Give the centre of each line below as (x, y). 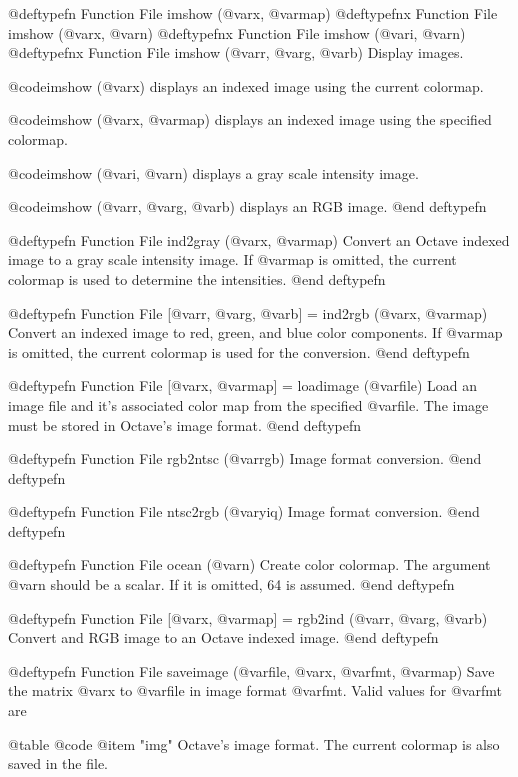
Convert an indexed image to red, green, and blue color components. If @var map (255, 332)
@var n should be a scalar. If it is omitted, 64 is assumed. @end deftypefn (231, 584)
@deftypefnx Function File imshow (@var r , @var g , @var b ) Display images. (236, 52)
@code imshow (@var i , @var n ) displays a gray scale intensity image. (213, 172)
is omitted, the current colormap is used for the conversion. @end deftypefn (239, 351)
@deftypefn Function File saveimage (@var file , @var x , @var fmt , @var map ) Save (251, 670)
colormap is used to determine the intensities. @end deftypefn (197, 278)
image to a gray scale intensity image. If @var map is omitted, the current (232, 259)
